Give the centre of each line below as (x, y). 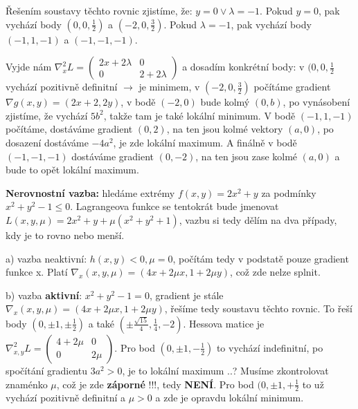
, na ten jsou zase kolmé (247, 156)
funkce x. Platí (37, 272)
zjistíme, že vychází (47, 115)
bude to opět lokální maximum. (72, 170)
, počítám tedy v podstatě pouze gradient (261, 258)
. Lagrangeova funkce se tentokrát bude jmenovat (174, 206)
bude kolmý (225, 102)
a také (101, 323)
